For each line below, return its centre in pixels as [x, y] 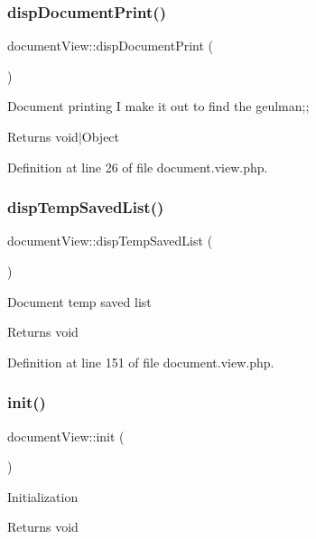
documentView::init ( [66, 436]
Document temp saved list [79, 301]
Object [101, 136]
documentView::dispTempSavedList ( [110, 241]
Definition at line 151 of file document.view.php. [141, 362]
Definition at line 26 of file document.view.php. [138, 167]
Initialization [43, 496]
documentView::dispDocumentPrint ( [111, 46]
